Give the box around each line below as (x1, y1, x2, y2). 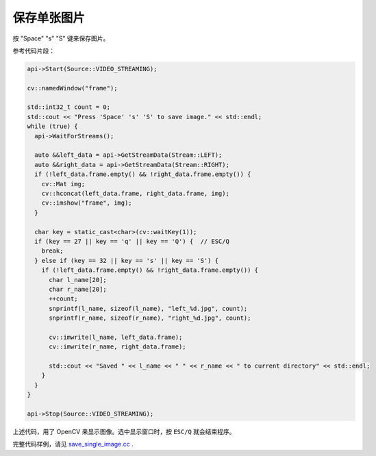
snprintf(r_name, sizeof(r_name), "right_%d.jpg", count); (49, 314, 251, 322)
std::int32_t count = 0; (27, 103, 111, 111)
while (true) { (27, 123, 78, 130)
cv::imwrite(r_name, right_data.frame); (49, 343, 186, 351)
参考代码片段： (12, 47, 55, 55)
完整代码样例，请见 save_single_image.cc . (12, 440, 134, 448)
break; (41, 247, 64, 255)
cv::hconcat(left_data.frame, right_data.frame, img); (41, 190, 229, 197)
